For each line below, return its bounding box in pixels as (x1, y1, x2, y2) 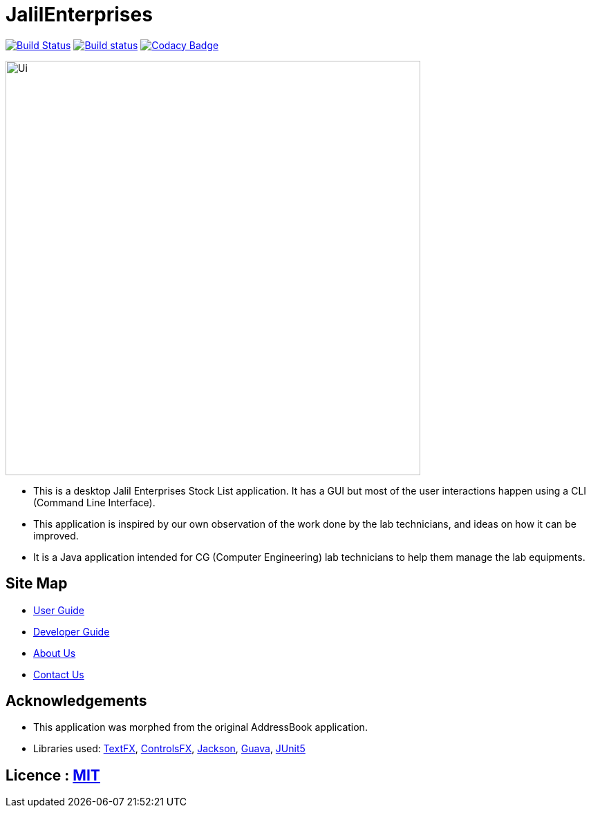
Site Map (6, 575, 68, 593)
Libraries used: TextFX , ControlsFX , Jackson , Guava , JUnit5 (33, 743, 306, 755)
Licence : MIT (6, 766, 100, 784)
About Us (33, 647, 76, 659)
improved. (33, 529, 79, 542)
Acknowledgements (6, 692, 147, 710)
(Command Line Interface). (33, 496, 156, 508)
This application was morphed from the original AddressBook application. (33, 721, 368, 734)
